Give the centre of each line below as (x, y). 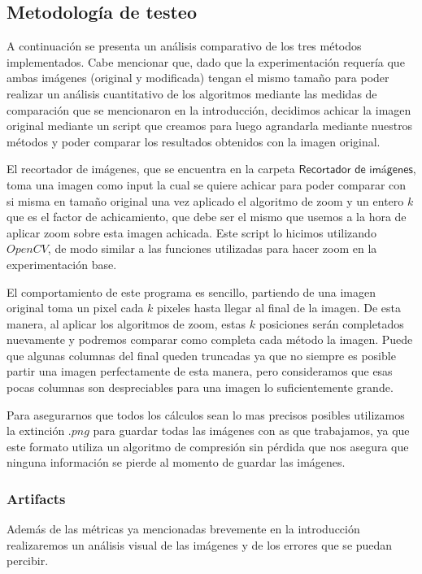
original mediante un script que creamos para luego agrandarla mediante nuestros (210, 126)
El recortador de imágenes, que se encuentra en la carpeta (151, 169)
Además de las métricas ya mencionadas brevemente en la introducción (183, 529)
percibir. (28, 561)
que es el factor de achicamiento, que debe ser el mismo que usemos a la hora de (207, 217)
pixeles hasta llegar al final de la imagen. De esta (279, 308)
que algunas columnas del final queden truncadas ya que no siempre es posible (201, 355)
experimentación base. (62, 264)
